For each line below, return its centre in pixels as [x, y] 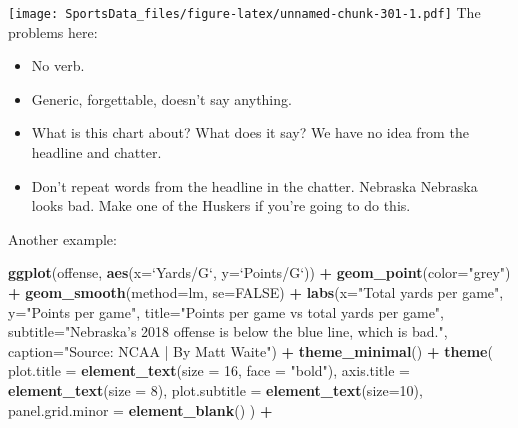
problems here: [53, 31]
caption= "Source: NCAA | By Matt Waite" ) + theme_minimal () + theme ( [250, 350]
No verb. [58, 65]
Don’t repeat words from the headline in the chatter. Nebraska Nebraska [254, 185]
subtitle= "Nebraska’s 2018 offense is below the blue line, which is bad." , [228, 331]
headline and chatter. [96, 152]
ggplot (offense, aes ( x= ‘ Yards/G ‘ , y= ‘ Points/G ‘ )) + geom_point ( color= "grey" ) [259, 272]
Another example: [62, 238]
